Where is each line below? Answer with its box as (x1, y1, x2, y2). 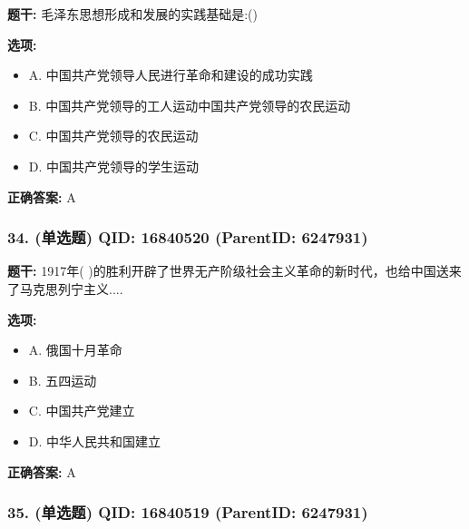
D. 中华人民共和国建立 (28, 431, 161, 450)
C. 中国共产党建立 (28, 401, 135, 420)
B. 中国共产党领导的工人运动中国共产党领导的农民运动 (28, 95, 351, 114)
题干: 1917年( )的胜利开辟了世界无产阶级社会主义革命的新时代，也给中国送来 (7, 261, 462, 280)
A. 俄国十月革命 (28, 340, 122, 359)
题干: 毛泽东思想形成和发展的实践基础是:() (7, 5, 258, 23)
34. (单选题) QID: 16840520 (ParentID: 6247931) (7, 226, 368, 249)
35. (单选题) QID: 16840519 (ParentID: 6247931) (7, 501, 368, 524)
